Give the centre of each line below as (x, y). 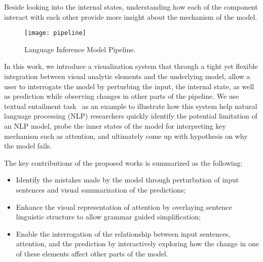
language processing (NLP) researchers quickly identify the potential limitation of (131, 116)
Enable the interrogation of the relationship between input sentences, (123, 233)
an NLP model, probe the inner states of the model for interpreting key (115, 126)
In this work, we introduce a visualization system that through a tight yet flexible (131, 66)
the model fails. (28, 146)
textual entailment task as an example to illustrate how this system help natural (131, 106)
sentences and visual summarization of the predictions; (101, 189)
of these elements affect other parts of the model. (92, 253)
